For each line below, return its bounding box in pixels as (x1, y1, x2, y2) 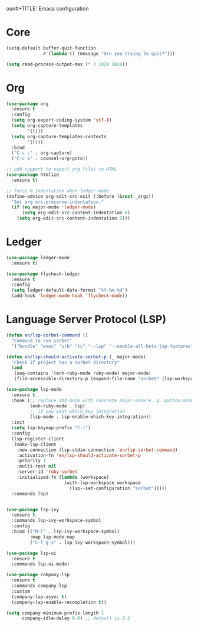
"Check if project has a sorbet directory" (11, 360, 120, 365)
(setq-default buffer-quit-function (6, 45, 96, 51)
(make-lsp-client (14, 441, 57, 448)
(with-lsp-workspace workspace (64, 479, 141, 486)
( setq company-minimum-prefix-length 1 (6, 610, 104, 616)
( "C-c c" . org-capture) (11, 150, 72, 156)
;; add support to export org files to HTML (6, 166, 117, 172)
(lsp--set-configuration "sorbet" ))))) (69, 485, 167, 491)
